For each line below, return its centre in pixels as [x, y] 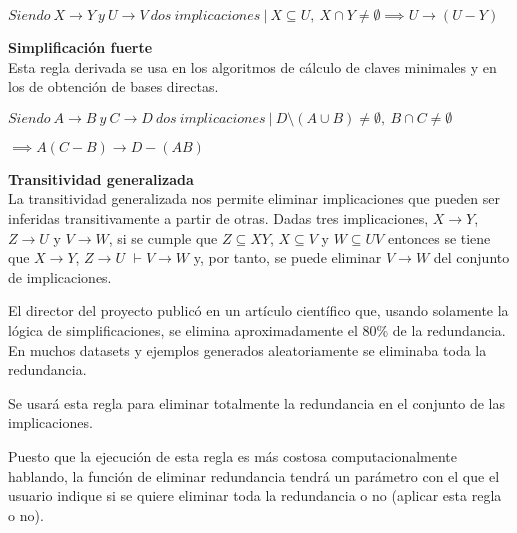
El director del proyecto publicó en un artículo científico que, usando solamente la [258, 310]
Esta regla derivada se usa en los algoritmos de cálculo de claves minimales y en [252, 66]
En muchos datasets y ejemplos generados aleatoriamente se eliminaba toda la [247, 349]
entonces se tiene [439, 237]
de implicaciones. [60, 276]
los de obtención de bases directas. [113, 86]
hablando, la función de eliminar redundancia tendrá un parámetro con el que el [254, 475]
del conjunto [471, 257]
